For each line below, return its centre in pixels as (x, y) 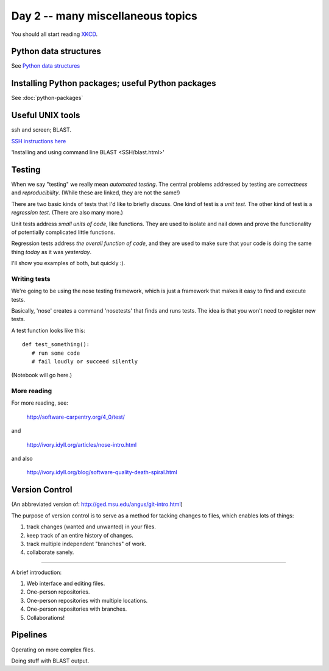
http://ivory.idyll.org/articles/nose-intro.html (82, 444)
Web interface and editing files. (66, 584)
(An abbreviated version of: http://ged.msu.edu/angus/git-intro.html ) (97, 504)
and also (22, 459)
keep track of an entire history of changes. (80, 535)
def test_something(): (56, 345)
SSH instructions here (39, 141)
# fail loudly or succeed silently (85, 361)
